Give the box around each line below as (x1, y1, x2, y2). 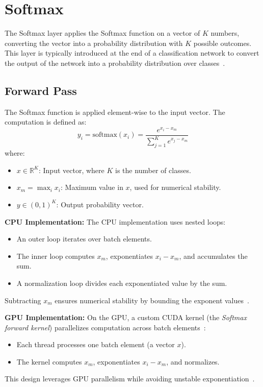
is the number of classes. (115, 164, 191, 175)
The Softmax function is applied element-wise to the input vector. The (5, 106, 225, 117)
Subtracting (5, 295, 41, 305)
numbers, (211, 28, 240, 38)
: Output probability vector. (56, 199, 144, 209)
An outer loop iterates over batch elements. (16, 233, 152, 244)
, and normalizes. (166, 356, 220, 367)
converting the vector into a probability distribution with (5, 37, 183, 48)
